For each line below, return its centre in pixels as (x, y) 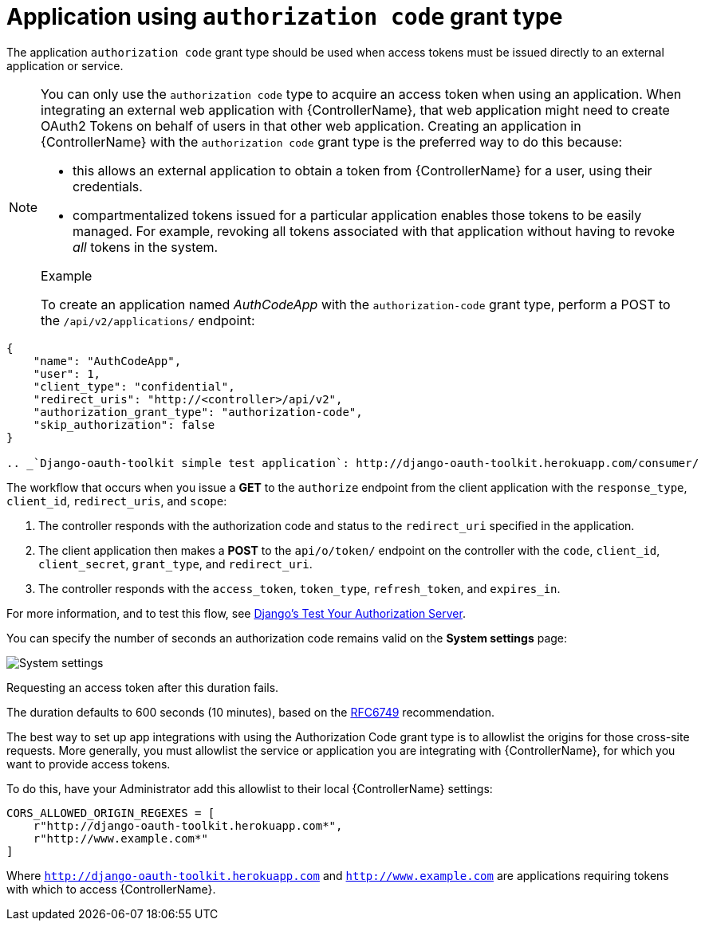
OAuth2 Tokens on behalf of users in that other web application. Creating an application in (311, 126)
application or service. (65, 65)
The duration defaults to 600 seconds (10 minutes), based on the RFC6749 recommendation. (251, 712)
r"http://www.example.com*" (120, 838)
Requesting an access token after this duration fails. (143, 687)
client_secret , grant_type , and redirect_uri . (175, 564)
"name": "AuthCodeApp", (107, 361)
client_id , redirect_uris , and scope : (117, 501)
